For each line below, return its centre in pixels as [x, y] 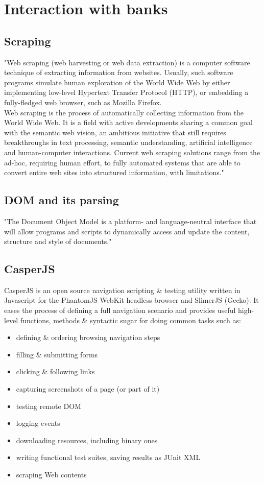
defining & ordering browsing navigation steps [88, 337]
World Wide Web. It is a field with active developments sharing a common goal [128, 122]
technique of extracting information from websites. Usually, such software [119, 72]
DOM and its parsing [62, 200]
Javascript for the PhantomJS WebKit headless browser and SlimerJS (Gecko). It [131, 300]
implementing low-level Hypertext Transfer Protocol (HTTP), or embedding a [126, 92]
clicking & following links [55, 371]
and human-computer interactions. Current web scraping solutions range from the [132, 152]
